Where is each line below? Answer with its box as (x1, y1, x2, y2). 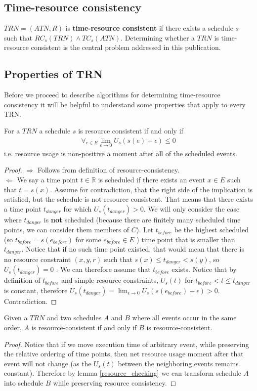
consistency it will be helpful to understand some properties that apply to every (4, 99, 246, 109)
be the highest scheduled (174, 224, 249, 235)
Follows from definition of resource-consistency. (37, 165, 180, 175)
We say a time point (17, 174, 79, 184)
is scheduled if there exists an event (98, 174, 206, 184)
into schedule (4, 377, 43, 388)
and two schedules (46, 312, 102, 323)
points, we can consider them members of (4, 224, 129, 235)
